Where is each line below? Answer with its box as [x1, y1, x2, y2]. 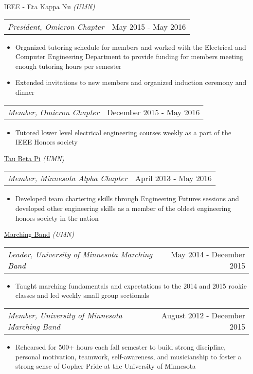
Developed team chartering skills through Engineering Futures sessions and [15, 193, 239, 204]
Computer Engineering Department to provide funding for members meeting [15, 51, 243, 62]
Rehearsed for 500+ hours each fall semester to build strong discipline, [15, 341, 226, 352]
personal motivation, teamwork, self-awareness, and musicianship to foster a [15, 351, 242, 361]
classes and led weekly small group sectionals [15, 290, 149, 300]
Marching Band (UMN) [4, 229, 74, 239]
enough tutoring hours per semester [15, 61, 122, 71]
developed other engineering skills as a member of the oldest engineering [15, 203, 231, 213]
